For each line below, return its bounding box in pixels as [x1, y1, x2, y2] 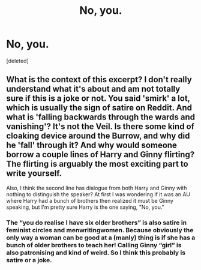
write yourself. [6, 169, 62, 179]
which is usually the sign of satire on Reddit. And [6, 103, 193, 113]
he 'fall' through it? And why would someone [6, 140, 177, 151]
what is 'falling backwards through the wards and [6, 112, 195, 122]
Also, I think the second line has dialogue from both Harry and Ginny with [6, 184, 187, 191]
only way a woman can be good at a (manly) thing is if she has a [6, 233, 196, 242]
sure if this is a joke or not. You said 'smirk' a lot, [6, 94, 190, 104]
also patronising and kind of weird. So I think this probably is [6, 248, 186, 257]
